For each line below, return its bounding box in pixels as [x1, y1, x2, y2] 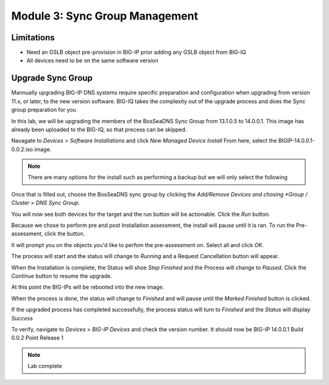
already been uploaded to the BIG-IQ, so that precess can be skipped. [11, 126, 187, 133]
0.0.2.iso [11, 145, 34, 153]
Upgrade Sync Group [11, 73, 93, 84]
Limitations [11, 32, 55, 43]
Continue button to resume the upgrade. [11, 272, 113, 279]
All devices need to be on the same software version [26, 57, 158, 64]
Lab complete [27, 362, 62, 370]
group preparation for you [11, 106, 76, 113]
